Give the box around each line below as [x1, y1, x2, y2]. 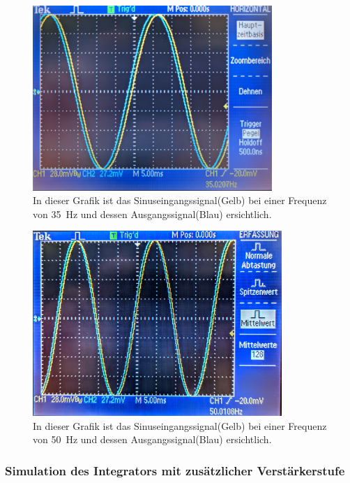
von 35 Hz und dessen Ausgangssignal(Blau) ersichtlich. [33, 206, 272, 221]
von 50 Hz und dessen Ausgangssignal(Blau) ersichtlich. [33, 432, 272, 447]
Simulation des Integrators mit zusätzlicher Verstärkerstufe [5, 461, 345, 479]
